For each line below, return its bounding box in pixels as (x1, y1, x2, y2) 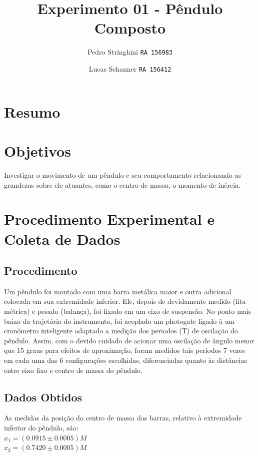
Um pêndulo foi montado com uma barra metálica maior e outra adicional (4, 286, 231, 296)
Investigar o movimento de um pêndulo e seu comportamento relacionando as (4, 169, 241, 180)
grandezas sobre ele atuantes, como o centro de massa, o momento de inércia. (4, 179, 240, 190)
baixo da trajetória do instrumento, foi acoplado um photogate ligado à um (4, 315, 235, 326)
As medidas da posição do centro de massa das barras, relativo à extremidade (4, 412, 242, 423)
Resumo (4, 101, 60, 122)
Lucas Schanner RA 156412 (88, 63, 171, 74)
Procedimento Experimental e (4, 209, 215, 229)
